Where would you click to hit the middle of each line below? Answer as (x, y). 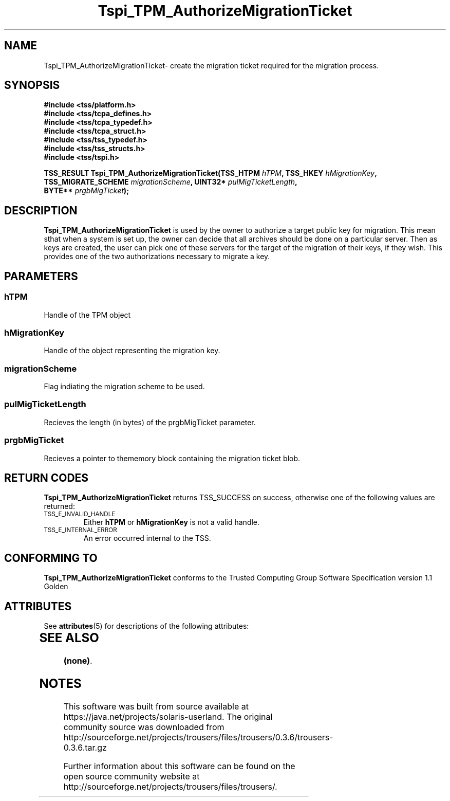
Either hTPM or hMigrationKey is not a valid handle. (172, 522)
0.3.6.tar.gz (85, 747)
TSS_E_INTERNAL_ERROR (80, 530)
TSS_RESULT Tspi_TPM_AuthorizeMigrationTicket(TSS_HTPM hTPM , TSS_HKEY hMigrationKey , (210, 173)
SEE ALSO (69, 638)
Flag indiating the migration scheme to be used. (124, 386)
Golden (56, 587)
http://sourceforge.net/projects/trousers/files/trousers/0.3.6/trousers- (198, 737)
